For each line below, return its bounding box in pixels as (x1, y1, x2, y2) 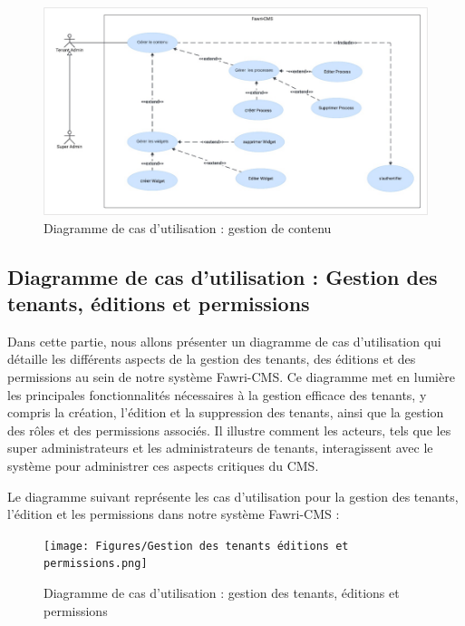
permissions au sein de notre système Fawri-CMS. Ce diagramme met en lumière (7, 367, 455, 386)
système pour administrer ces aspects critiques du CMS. (7, 456, 319, 474)
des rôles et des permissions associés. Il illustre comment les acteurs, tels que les (7, 420, 451, 439)
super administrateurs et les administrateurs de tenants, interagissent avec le (7, 438, 433, 457)
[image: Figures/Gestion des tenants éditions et (44, 539, 349, 553)
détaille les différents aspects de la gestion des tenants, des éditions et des (7, 349, 416, 368)
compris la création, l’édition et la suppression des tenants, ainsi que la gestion (7, 403, 444, 422)
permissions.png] (44, 557, 148, 571)
